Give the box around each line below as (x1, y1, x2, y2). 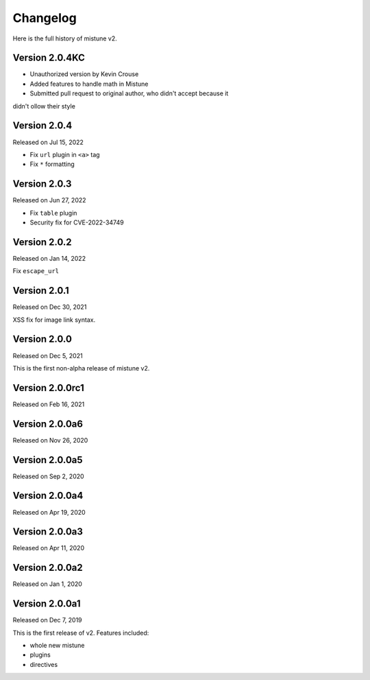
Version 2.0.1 (12, 285, 70, 296)
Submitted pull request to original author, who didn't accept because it (29, 89, 229, 97)
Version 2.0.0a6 (12, 418, 84, 430)
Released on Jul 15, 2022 (12, 138, 84, 146)
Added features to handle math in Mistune (29, 80, 149, 88)
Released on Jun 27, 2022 (12, 196, 86, 204)
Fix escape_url (12, 267, 60, 275)
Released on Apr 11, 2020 (12, 544, 85, 552)
